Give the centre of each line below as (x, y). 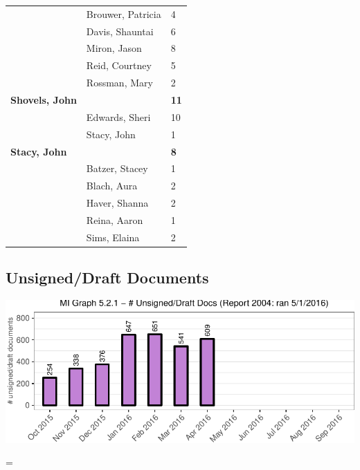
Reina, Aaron (115, 219)
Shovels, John (44, 99)
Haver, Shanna (117, 203)
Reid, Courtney (119, 65)
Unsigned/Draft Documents (107, 278)
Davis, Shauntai (120, 31)
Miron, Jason (114, 48)
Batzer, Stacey (117, 168)
